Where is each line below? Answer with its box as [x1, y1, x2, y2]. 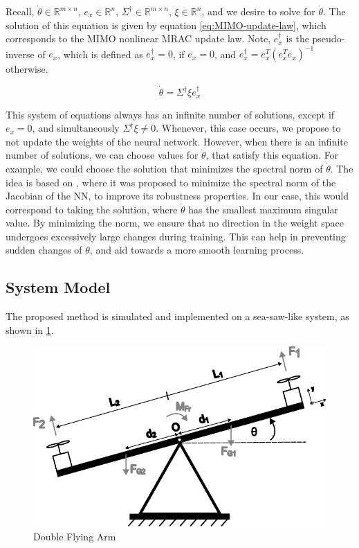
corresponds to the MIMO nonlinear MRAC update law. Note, [6, 31, 271, 46]
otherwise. [6, 62, 48, 76]
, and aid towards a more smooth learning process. [89, 242, 304, 257]
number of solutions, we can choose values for [6, 148, 199, 162]
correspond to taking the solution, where [6, 202, 178, 216]
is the [286, 31, 309, 46]
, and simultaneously [32, 121, 120, 135]
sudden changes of [6, 242, 82, 257]
